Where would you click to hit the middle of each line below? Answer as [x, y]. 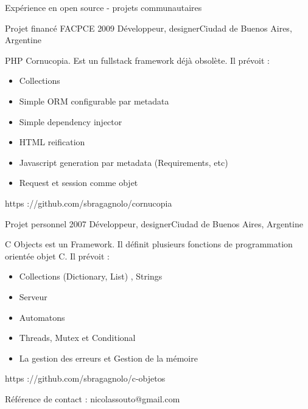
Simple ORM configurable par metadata [94, 101]
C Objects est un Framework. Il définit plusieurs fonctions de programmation [149, 244]
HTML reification [52, 142]
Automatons [42, 317]
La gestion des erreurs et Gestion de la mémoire [108, 358]
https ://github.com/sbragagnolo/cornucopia [89, 203]
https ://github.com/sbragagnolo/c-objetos [85, 378]
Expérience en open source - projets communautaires [103, 7]
